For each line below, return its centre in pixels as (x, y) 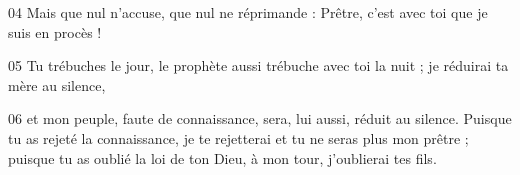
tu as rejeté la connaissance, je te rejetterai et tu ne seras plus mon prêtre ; (238, 137)
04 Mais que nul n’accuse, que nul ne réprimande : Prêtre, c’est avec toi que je (248, 12)
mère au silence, (57, 84)
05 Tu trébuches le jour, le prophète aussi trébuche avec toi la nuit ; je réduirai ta (258, 65)
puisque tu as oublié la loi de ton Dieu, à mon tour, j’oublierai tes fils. (222, 157)
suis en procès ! (55, 31)
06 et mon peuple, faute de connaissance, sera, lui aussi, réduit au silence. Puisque (260, 118)
